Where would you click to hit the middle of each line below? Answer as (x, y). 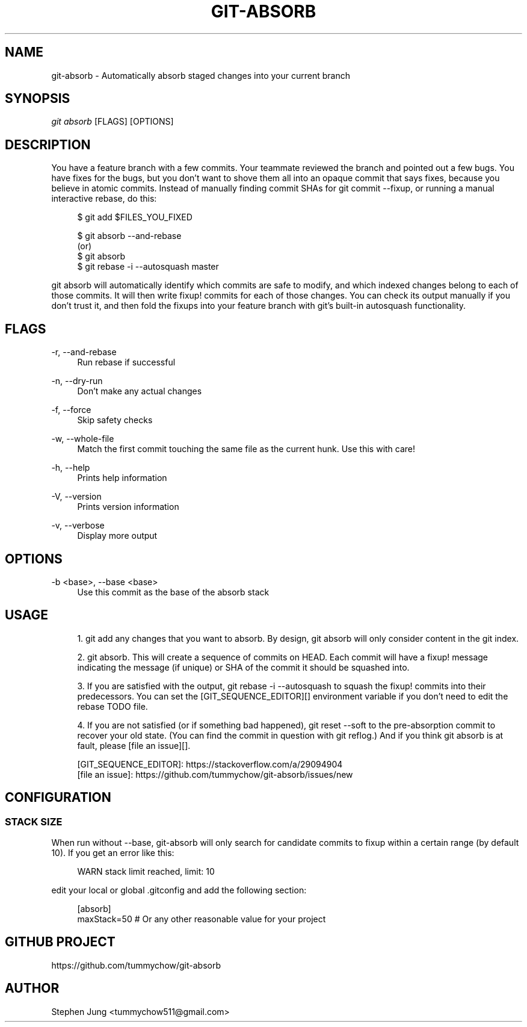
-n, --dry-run (77, 381)
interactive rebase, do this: (104, 199)
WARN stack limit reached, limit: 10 (146, 872)
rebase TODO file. (112, 706)
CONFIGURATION (58, 798)
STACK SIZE (34, 821)
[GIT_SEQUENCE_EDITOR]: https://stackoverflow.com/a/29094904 (210, 764)
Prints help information (122, 478)
